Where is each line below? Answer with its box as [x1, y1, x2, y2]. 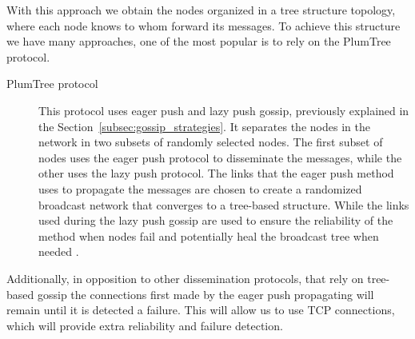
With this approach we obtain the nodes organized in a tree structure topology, [6, 2, 396, 18]
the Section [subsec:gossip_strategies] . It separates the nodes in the [38, 118, 370, 134]
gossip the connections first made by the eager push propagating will [37, 285, 374, 302]
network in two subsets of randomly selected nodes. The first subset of [38, 134, 383, 150]
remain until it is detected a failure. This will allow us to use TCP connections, [6, 301, 395, 318]
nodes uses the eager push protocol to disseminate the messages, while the [38, 149, 402, 166]
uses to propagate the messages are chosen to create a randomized [38, 180, 362, 197]
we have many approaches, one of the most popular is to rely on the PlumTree [6, 33, 391, 50]
